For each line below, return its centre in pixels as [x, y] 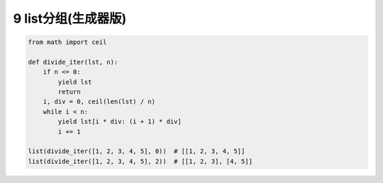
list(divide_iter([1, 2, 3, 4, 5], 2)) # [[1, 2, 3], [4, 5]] [140, 161]
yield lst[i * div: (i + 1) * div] [120, 122]
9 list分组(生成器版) [70, 18]
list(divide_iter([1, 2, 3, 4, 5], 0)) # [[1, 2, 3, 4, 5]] [137, 151]
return [69, 92]
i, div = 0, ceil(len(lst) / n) [99, 102]
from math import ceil [67, 42]
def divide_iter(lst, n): [73, 62]
